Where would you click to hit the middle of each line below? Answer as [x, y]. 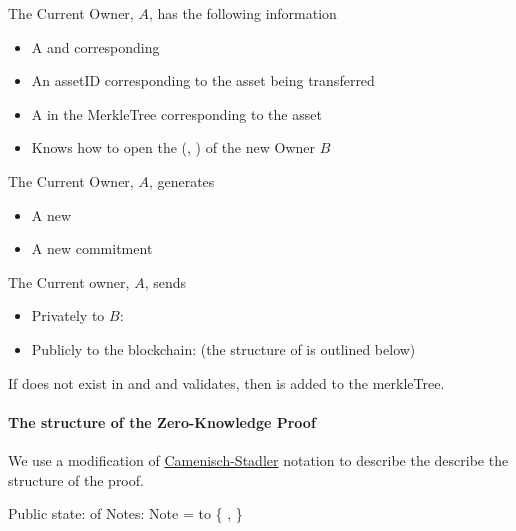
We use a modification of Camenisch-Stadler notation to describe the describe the [258, 459]
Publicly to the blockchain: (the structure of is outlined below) [223, 348]
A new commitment [92, 248]
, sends [165, 281]
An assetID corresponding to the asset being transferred [203, 80]
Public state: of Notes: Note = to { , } [125, 513]
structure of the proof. [76, 479]
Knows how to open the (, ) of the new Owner [173, 147]
